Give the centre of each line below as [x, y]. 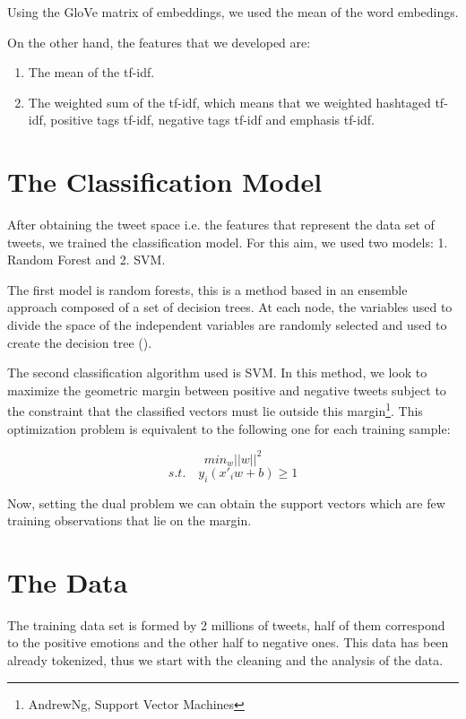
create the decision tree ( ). [80, 342]
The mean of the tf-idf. [91, 72]
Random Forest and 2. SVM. [86, 260]
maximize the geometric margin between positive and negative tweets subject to [227, 390]
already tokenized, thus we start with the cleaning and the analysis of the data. [225, 660]
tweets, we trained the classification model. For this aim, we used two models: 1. [228, 242]
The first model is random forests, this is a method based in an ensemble [207, 289]
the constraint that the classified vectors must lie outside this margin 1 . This [215, 410]
